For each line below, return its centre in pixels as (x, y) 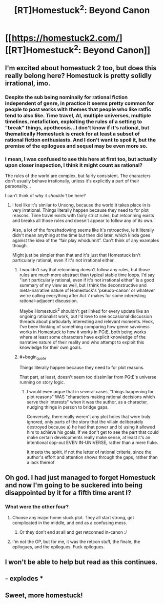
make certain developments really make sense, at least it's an (89, 437)
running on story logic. (42, 382)
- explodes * (24, 579)
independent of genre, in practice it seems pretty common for (80, 103)
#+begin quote (33, 358)
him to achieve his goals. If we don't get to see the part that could (93, 432)
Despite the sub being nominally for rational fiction (66, 97)
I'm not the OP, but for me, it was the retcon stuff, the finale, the (76, 542)
